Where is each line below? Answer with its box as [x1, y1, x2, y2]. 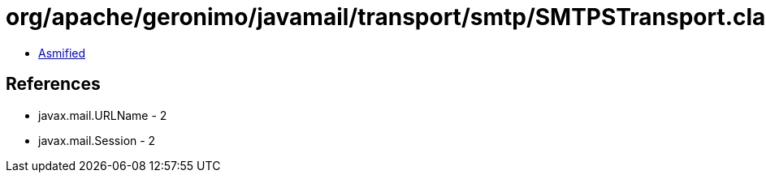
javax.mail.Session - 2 [38, 133, 156, 147]
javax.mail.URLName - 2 [38, 108, 167, 122]
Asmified [38, 45, 86, 60]
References [6, 74, 101, 95]
